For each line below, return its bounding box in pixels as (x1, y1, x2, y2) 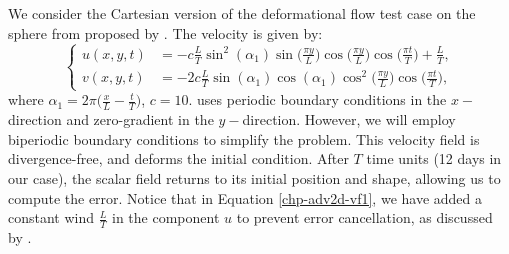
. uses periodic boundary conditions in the (188, 89, 447, 110)
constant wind (8, 207, 95, 228)
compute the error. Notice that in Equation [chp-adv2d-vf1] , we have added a (8, 187, 483, 208)
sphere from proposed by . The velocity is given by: (8, 22, 323, 43)
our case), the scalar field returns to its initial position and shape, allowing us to (8, 168, 501, 189)
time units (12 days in (366, 148, 502, 169)
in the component (112, 207, 220, 228)
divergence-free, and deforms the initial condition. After (8, 148, 349, 169)
